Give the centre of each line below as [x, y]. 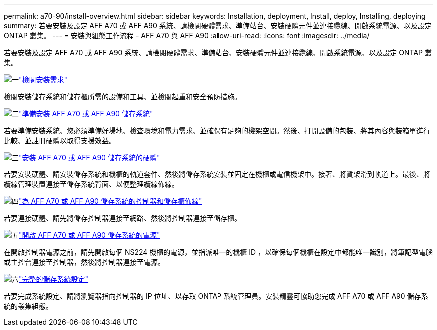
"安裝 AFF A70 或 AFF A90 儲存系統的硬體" [90, 157]
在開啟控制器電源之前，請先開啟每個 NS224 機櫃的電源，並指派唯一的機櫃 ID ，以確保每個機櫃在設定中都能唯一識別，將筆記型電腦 [218, 252]
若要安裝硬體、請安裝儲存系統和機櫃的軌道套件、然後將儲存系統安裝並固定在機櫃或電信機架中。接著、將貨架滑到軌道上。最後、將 [217, 174]
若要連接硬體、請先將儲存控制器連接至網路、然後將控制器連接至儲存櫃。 [123, 218]
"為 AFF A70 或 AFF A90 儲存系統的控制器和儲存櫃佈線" [110, 201]
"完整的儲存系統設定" [54, 279]
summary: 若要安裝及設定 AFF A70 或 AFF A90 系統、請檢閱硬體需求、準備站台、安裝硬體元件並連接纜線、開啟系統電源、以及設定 [218, 26]
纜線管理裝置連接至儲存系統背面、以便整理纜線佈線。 [91, 184]
